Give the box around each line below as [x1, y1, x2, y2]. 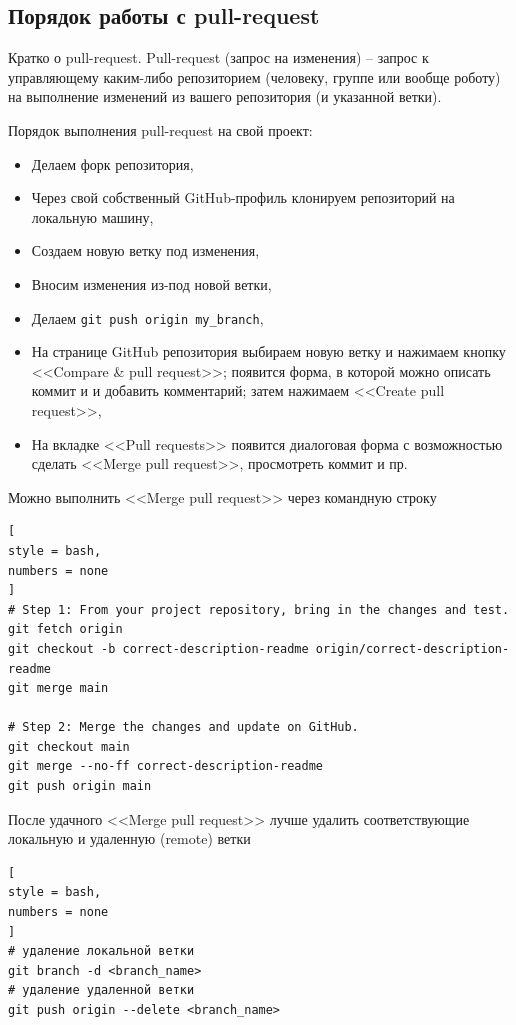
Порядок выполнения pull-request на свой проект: [8, 119, 313, 140]
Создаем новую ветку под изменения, [31, 240, 260, 261]
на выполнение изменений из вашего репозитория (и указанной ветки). [8, 86, 442, 107]
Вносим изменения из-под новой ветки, [31, 273, 272, 294]
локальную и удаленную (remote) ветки [8, 828, 251, 849]
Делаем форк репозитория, [31, 153, 194, 174]
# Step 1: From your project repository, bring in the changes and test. [8, 602, 510, 617]
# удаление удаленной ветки [8, 983, 195, 998]
